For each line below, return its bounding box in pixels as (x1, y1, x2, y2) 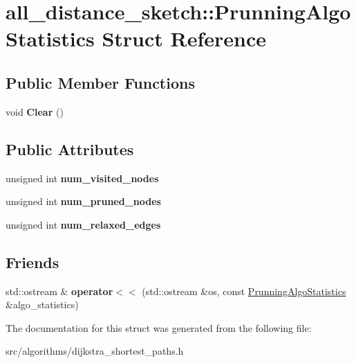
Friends (6, 251, 59, 272)
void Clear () (6, 104, 64, 118)
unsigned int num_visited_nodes (6, 170, 159, 185)
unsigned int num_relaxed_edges (6, 217, 161, 231)
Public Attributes (6, 138, 134, 159)
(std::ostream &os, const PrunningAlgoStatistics (142, 283, 346, 298)
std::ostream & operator (6, 283, 113, 298)
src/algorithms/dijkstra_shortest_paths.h (6, 344, 184, 358)
